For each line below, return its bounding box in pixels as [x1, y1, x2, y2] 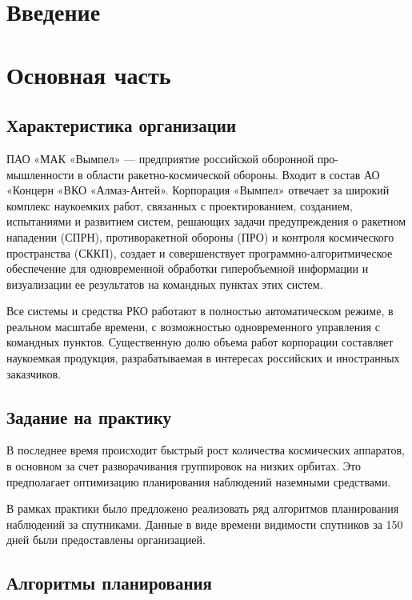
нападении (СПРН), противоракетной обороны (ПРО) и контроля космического [6, 228, 394, 245]
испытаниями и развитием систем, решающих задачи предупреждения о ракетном [6, 213, 406, 230]
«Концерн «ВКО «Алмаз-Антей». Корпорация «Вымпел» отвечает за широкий [6, 182, 390, 198]
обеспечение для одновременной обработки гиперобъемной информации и [6, 260, 369, 277]
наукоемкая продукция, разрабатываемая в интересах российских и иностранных [6, 350, 400, 366]
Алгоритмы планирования [6, 570, 212, 595]
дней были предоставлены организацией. [6, 531, 206, 548]
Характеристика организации [6, 113, 237, 138]
